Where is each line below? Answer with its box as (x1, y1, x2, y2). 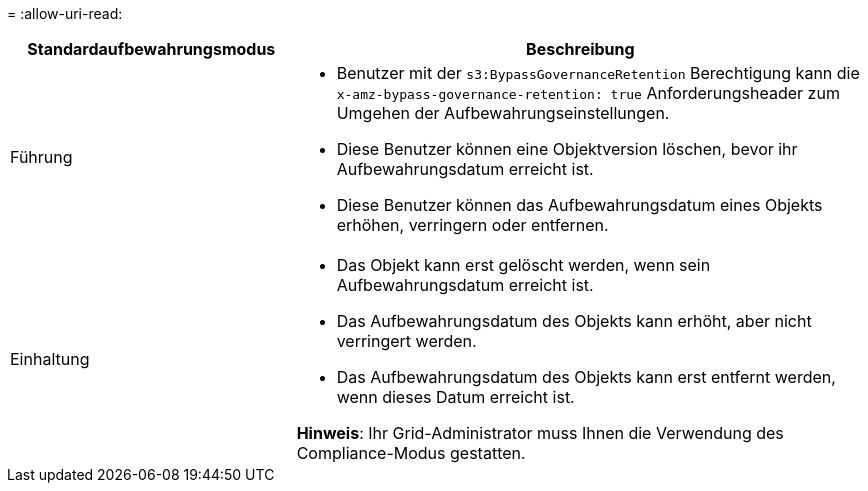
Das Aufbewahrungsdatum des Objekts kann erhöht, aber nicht (336, 311, 812, 331)
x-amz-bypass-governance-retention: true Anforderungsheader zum (336, 83, 840, 103)
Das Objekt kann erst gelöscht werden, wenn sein (336, 255, 711, 275)
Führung (10, 147, 73, 167)
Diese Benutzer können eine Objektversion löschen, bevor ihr (336, 139, 798, 159)
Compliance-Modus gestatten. (296, 443, 526, 463)
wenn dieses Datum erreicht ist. (336, 387, 575, 407)
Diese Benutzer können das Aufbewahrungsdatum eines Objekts (336, 195, 823, 215)
